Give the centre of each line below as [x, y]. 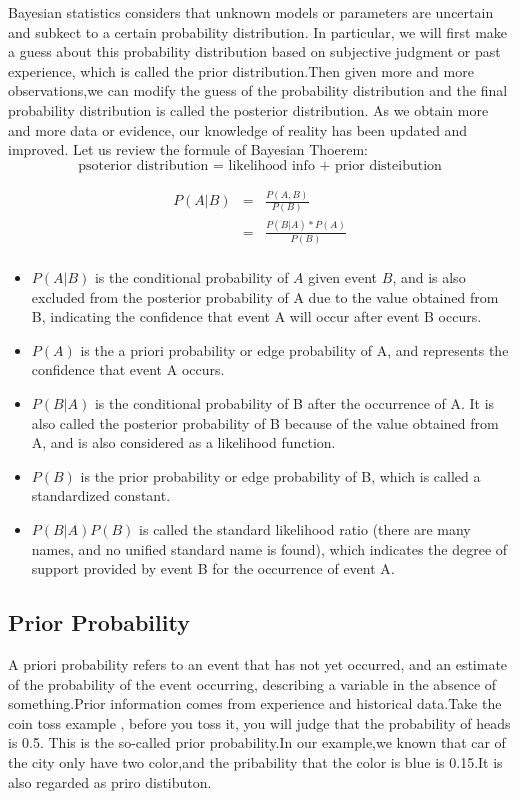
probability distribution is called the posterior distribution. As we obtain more [248, 109]
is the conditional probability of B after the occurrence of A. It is [294, 403]
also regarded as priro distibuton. [110, 781]
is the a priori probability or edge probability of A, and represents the [294, 349]
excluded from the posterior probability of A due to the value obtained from [265, 296]
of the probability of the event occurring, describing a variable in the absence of [252, 683]
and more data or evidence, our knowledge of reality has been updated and [238, 129]
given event [343, 277]
